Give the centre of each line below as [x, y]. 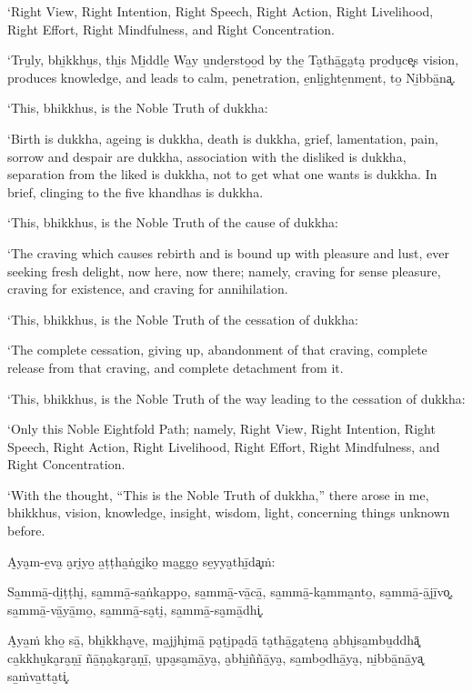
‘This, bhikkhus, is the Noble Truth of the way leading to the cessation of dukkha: [236, 398]
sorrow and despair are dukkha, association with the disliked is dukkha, [207, 156]
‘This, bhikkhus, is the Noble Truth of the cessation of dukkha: [183, 319]
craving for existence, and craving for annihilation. [148, 289]
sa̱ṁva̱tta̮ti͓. [39, 675]
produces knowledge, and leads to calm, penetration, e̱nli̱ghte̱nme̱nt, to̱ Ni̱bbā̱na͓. [231, 77]
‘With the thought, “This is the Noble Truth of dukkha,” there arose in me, [218, 494]
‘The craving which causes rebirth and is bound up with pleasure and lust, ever [228, 252]
